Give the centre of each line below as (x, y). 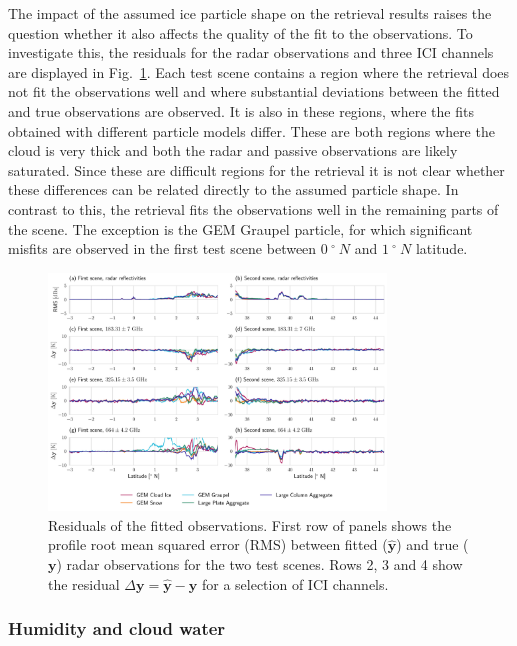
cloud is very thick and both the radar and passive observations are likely (233, 150)
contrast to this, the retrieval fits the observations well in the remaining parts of (253, 208)
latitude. (441, 248)
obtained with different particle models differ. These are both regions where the (251, 130)
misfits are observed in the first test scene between (162, 248)
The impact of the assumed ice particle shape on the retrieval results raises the (250, 13)
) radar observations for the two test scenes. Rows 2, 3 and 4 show (259, 563)
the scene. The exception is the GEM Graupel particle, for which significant (240, 228)
